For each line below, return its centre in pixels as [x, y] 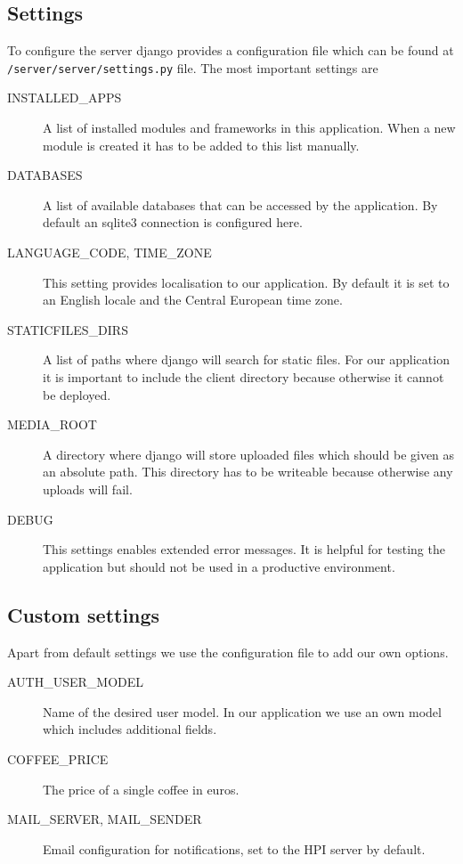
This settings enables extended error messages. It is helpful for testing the [244, 549]
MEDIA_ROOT [52, 424]
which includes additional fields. [130, 729]
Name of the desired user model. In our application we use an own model [242, 711]
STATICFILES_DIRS [68, 329]
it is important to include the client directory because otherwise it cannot [244, 376]
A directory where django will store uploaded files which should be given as [249, 454]
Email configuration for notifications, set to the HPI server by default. [234, 848]
